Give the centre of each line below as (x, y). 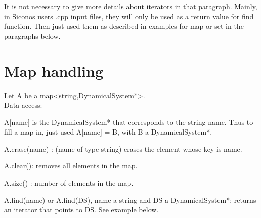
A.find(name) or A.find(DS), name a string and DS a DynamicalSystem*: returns (130, 200)
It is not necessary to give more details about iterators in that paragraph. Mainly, (131, 6)
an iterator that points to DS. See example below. (81, 210)
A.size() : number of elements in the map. (69, 183)
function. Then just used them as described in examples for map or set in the (124, 26)
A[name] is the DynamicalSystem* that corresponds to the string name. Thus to (129, 122)
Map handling (54, 71)
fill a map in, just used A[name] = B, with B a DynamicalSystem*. (108, 132)
